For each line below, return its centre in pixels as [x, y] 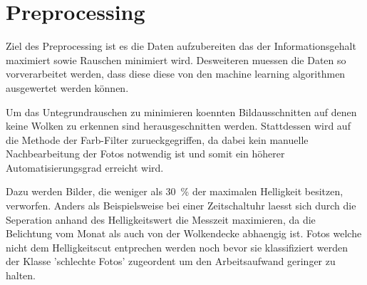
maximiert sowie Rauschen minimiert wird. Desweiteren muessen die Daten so [176, 59]
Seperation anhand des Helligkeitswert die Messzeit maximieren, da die [161, 219]
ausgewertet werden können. [67, 87]
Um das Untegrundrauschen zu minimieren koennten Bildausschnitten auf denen [181, 112]
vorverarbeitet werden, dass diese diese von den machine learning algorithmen [176, 74]
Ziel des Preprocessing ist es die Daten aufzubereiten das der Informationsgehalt [181, 46]
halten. [21, 275]
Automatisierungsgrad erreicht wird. [85, 167]
